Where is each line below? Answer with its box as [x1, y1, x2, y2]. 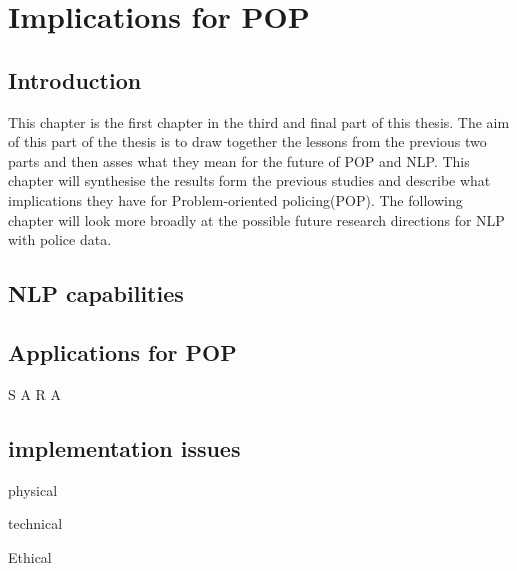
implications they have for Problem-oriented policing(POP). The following [8, 189, 463, 210]
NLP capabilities [8, 278, 184, 309]
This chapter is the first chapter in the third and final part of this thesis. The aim [8, 111, 510, 132]
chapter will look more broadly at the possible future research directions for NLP [8, 209, 505, 230]
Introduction [8, 64, 142, 95]
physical [8, 479, 58, 500]
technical [8, 513, 63, 534]
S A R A [8, 383, 62, 404]
